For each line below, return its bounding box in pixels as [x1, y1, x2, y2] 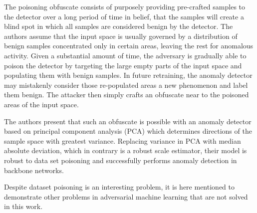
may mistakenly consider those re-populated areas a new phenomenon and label [4, 79, 248, 90]
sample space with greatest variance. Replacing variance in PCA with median [4, 135, 241, 146]
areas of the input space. [4, 99, 79, 109]
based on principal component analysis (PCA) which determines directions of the [4, 126, 252, 136]
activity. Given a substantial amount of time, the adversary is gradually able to [4, 50, 247, 60]
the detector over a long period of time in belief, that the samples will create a [4, 11, 244, 21]
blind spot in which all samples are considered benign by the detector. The [4, 21, 233, 31]
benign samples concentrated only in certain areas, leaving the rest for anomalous [4, 40, 254, 51]
